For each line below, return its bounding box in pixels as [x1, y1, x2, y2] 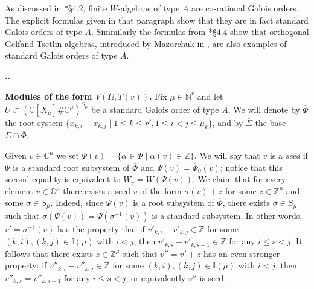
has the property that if [57, 222, 145, 235]
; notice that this [220, 160, 283, 173]
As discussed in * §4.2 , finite [5, 2, 107, 14]
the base [255, 116, 286, 129]
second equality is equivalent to [5, 173, 121, 185]
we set [56, 149, 79, 162]
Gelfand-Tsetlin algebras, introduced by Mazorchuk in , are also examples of [5, 37, 287, 49]
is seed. [199, 271, 226, 284]
